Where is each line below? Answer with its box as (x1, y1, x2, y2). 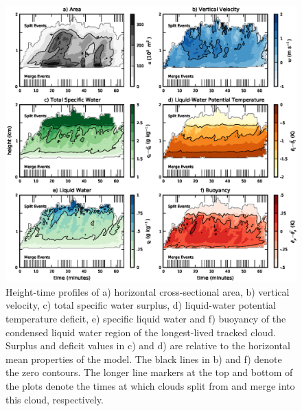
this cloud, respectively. (5, 392, 104, 406)
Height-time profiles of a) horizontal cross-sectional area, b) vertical (5, 284, 290, 298)
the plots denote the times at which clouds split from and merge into (5, 379, 295, 393)
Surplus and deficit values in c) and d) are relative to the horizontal (5, 338, 290, 353)
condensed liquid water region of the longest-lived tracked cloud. (5, 325, 276, 339)
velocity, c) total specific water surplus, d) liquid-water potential (5, 298, 276, 312)
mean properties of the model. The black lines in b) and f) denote (5, 351, 282, 366)
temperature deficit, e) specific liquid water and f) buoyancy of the (5, 312, 286, 326)
